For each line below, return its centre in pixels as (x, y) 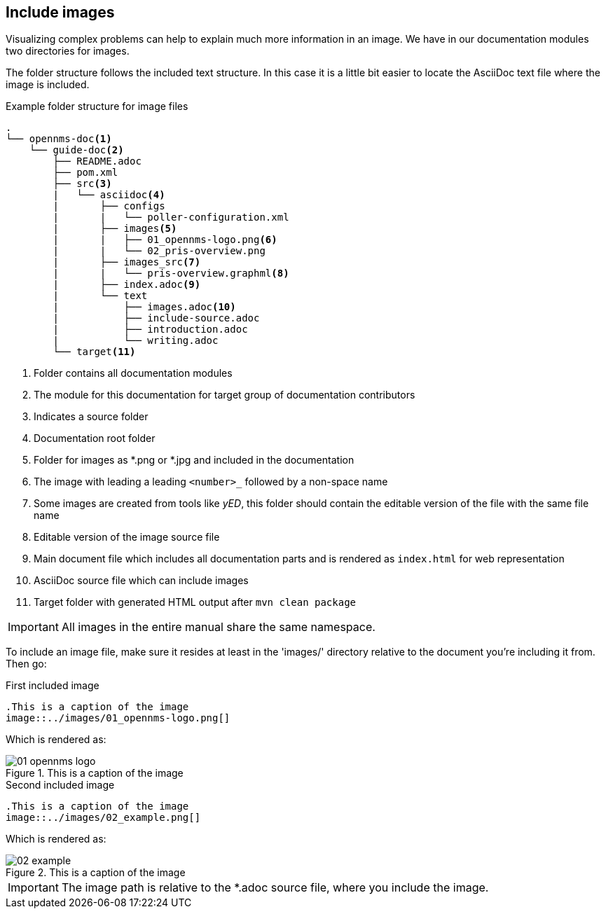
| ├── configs (109, 206)
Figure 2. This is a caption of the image (96, 873)
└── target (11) (94, 352)
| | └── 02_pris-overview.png (159, 251)
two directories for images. (68, 51)
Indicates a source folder (91, 417)
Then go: (26, 664)
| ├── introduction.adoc (150, 330)
